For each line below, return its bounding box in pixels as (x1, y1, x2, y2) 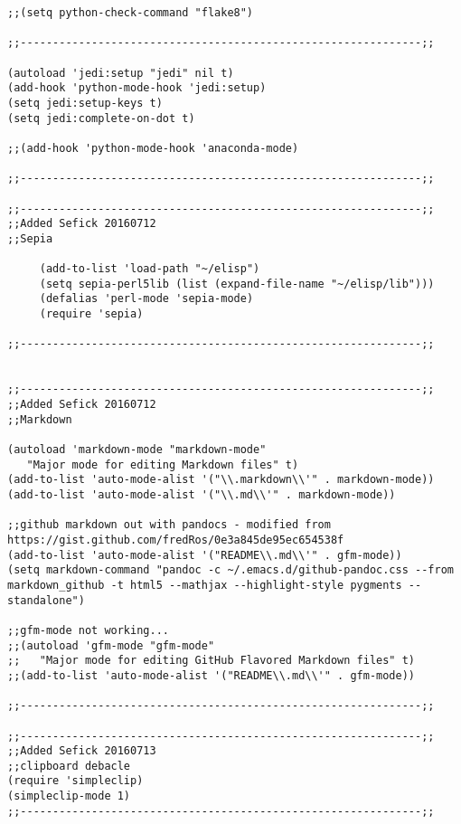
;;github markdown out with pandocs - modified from (7, 518, 331, 532)
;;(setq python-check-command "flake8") (7, 6, 254, 19)
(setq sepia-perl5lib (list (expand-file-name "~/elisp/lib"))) (39, 277, 435, 290)
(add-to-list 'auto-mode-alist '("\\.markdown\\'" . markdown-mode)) (7, 473, 435, 487)
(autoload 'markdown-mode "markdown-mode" (7, 443, 267, 457)
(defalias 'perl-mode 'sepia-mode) (39, 292, 254, 306)
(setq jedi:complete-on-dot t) (7, 111, 195, 125)
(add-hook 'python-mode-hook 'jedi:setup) (7, 81, 267, 95)
